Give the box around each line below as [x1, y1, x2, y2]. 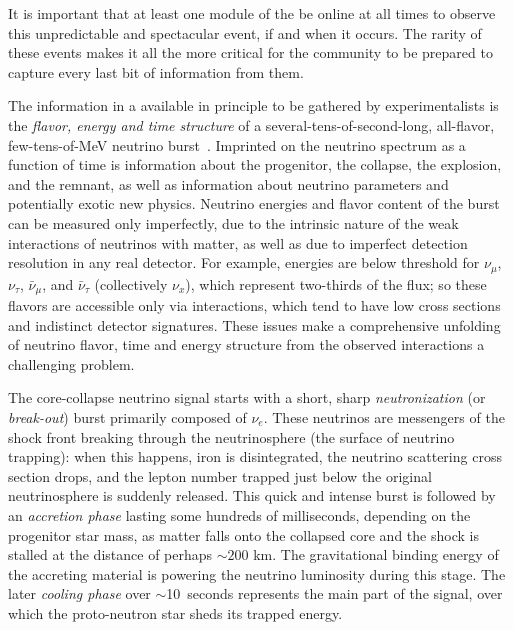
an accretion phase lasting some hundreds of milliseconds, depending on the [8, 504, 471, 525]
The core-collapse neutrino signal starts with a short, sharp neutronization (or [8, 387, 486, 408]
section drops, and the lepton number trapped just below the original [8, 465, 432, 486]
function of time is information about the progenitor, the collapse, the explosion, [8, 154, 502, 175]
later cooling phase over [8, 583, 151, 604]
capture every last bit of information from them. [8, 61, 304, 82]
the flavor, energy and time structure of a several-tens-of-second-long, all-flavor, [8, 114, 495, 135]
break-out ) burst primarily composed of [8, 407, 247, 427]
